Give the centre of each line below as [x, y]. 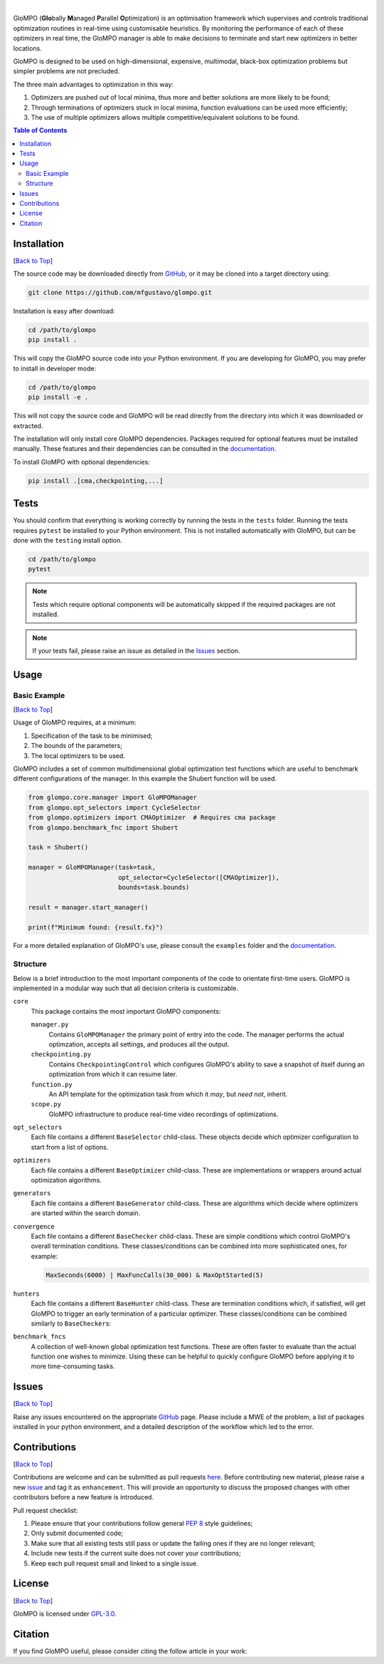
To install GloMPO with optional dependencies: [82, 462]
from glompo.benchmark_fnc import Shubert [103, 827]
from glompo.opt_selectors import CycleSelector [114, 807]
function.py [52, 1084]
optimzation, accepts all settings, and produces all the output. [139, 1044]
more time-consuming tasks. [73, 1366]
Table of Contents [40, 130]
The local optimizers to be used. [78, 756]
